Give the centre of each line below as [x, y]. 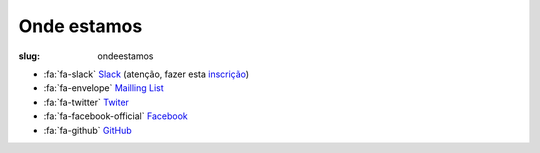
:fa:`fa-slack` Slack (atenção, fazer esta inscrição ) [146, 74]
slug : [29, 56]
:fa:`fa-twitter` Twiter [86, 102]
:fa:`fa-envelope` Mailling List [103, 88]
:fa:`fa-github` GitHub [87, 130]
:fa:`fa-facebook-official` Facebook [116, 116]
